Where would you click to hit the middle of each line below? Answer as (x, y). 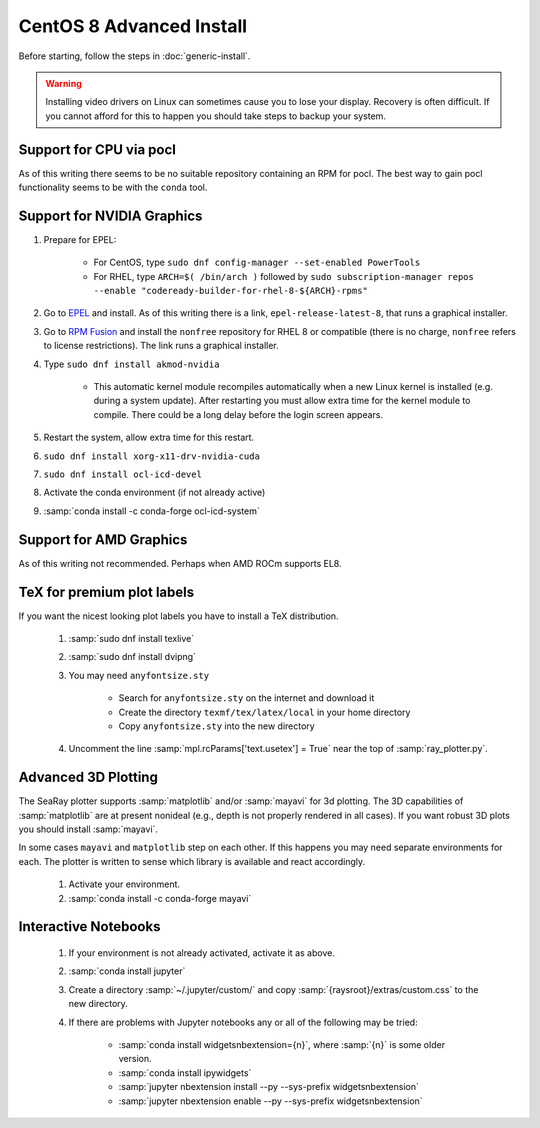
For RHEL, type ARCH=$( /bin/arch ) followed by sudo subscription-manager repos (283, 276)
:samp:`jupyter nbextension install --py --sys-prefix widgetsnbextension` (268, 1087)
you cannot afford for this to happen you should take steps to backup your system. (216, 116)
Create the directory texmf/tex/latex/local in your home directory (264, 712)
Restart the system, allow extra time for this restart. (149, 437)
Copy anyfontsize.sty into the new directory (216, 726)
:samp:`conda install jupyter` (127, 971)
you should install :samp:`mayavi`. (88, 829)
